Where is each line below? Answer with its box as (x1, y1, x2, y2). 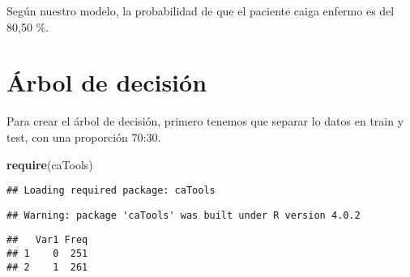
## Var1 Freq (6, 234, 88, 246)
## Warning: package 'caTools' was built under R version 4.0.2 (6, 209, 361, 221)
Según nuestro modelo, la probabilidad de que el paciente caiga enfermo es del (6, 2, 395, 19)
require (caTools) (6, 156, 93, 173)
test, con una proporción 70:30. (6, 128, 161, 145)
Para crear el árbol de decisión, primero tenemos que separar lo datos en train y (6, 113, 404, 130)
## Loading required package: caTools (6, 185, 216, 197)
